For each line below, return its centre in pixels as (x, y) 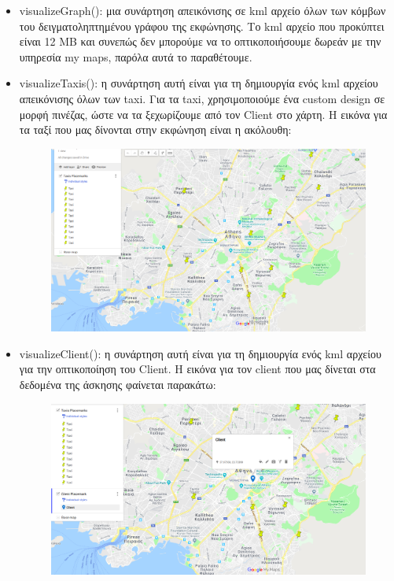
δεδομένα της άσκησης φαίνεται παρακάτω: (118, 385)
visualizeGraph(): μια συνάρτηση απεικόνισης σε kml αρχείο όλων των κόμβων (203, 10)
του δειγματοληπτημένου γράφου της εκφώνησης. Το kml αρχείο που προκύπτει (202, 26)
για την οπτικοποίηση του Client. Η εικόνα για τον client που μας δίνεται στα (197, 369)
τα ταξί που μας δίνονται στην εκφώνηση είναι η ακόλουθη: (155, 130)
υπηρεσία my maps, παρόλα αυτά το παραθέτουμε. (136, 56)
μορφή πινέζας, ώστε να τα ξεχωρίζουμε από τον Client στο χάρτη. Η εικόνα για (203, 114)
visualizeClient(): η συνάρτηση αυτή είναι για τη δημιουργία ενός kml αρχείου (200, 353)
